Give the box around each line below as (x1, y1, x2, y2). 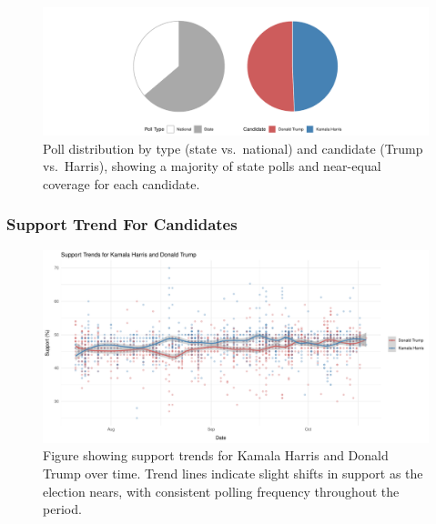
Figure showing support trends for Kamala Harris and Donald (43, 446, 389, 465)
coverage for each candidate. (43, 174, 200, 193)
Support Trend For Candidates (6, 213, 238, 236)
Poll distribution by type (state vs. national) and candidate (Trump (43, 138, 423, 157)
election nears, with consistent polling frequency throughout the (43, 481, 400, 500)
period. (43, 499, 82, 519)
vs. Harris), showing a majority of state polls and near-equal (43, 156, 381, 176)
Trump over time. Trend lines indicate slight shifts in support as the (43, 463, 423, 482)
